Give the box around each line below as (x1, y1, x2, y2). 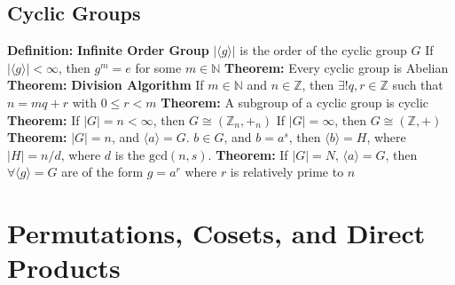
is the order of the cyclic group (239, 41, 407, 59)
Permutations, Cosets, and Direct (7, 215, 426, 251)
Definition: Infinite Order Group (7, 41, 209, 59)
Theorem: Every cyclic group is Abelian (224, 58, 449, 76)
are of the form (61, 162, 144, 181)
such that (392, 75, 443, 94)
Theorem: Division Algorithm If (7, 75, 204, 94)
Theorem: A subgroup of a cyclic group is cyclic (161, 92, 429, 111)
